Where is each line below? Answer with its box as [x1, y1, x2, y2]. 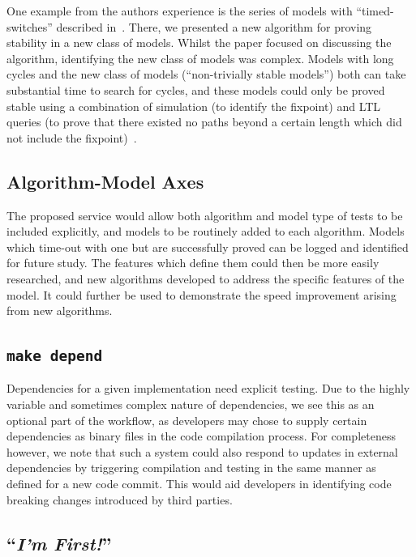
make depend [6, 347, 103, 365]
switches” [6, 18, 53, 35]
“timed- [356, 2, 394, 19]
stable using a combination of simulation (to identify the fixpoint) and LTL [6, 97, 381, 114]
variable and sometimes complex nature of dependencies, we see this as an [6, 396, 375, 413]
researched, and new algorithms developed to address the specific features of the [6, 270, 405, 287]
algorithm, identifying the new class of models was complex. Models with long [6, 49, 394, 66]
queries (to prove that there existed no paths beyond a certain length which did [6, 113, 402, 130]
